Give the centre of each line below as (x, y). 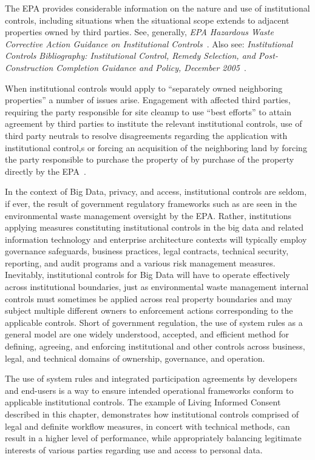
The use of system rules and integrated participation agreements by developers (151, 378)
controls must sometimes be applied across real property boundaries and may (149, 298)
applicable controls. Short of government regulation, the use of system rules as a (154, 322)
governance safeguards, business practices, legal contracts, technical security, (147, 251)
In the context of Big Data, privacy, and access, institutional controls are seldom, (156, 191)
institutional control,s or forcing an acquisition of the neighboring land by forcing (156, 147)
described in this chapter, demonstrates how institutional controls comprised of (152, 414)
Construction (29, 67)
